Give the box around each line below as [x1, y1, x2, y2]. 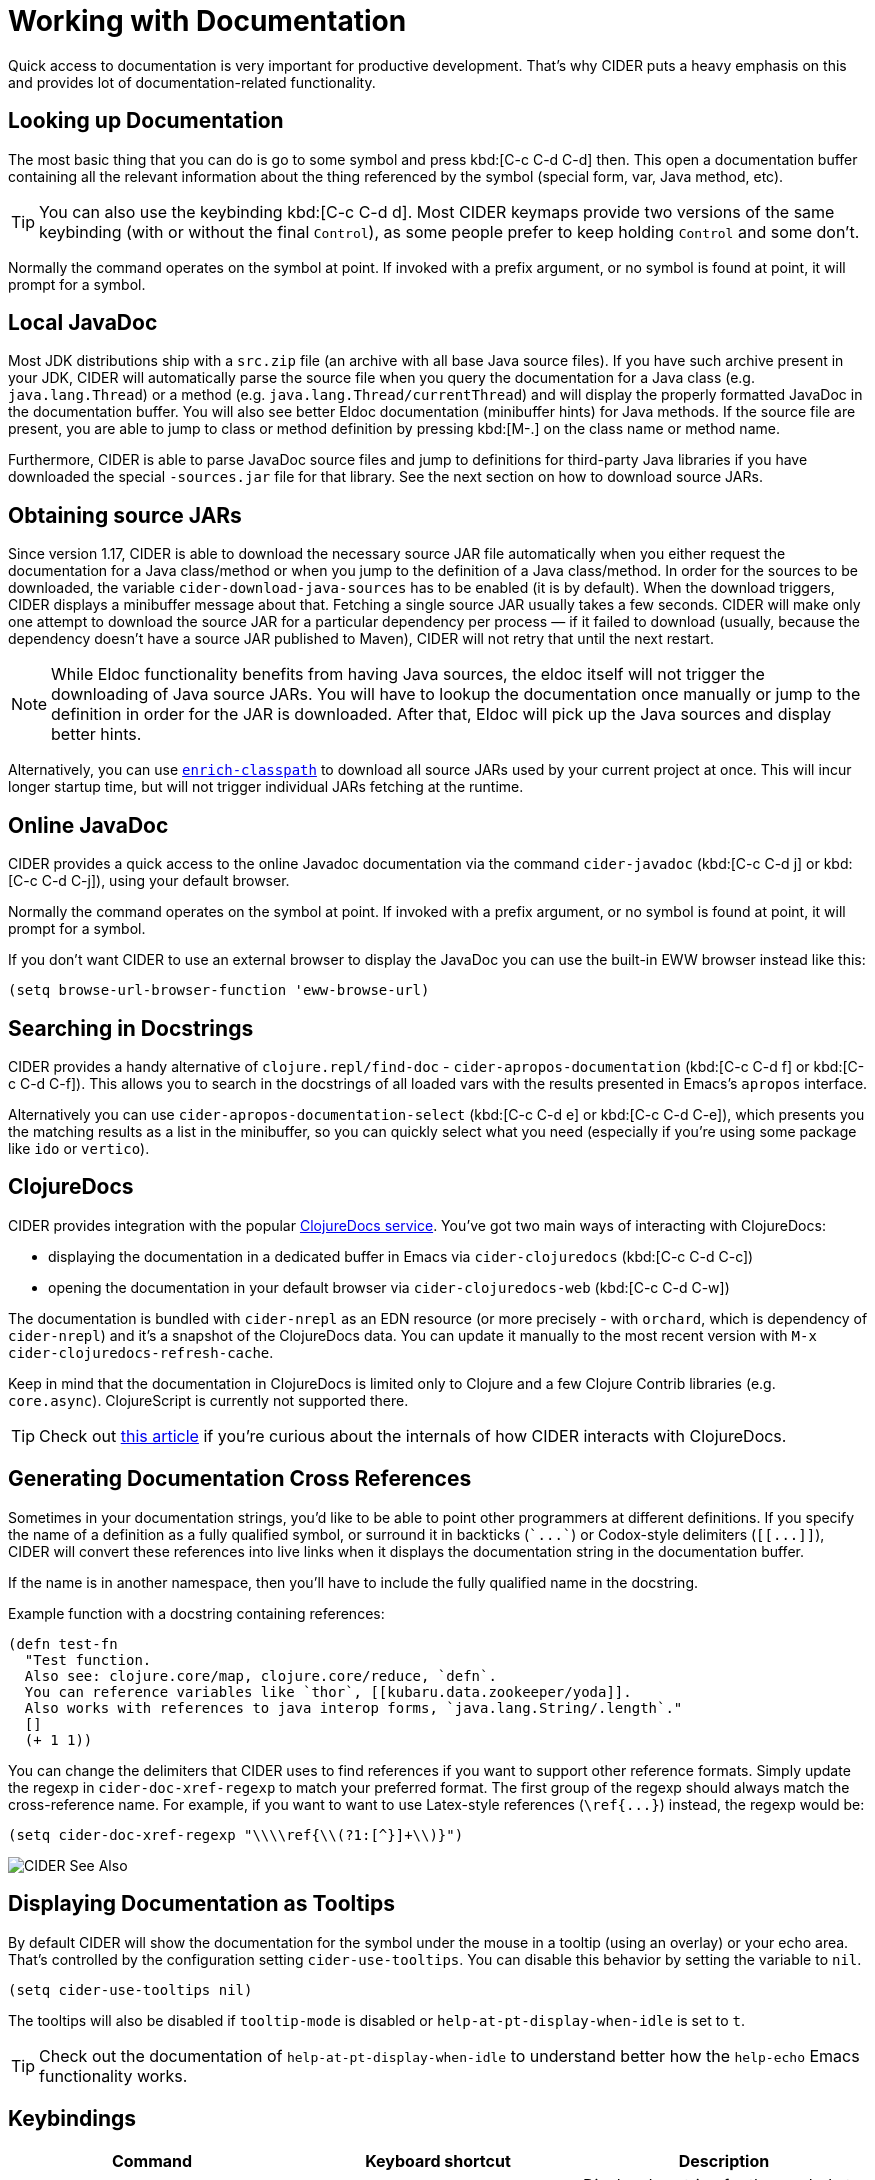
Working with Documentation [8, 4, 407, 38]
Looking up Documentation [8, 108, 284, 134]
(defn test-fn [8, 1635, 118, 1652]
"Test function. [24, 1651, 152, 1668]
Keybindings [8, 2105, 137, 2131]
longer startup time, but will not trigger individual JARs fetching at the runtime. [8, 778, 524, 796]
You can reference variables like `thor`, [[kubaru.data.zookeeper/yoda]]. [24, 1683, 632, 1700]
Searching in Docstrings [8, 1015, 254, 1041]
